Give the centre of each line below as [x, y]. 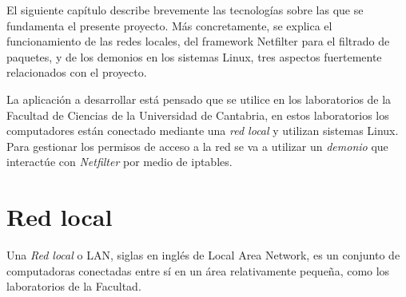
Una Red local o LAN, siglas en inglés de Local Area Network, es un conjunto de [203, 255]
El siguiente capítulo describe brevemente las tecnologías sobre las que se [185, 10]
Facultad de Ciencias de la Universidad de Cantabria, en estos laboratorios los [198, 115]
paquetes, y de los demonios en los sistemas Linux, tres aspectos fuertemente [194, 56]
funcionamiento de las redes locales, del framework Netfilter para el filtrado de [198, 41]
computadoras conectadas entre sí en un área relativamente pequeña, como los [198, 270]
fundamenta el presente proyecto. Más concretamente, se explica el [169, 25]
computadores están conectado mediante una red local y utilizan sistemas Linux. [203, 131]
